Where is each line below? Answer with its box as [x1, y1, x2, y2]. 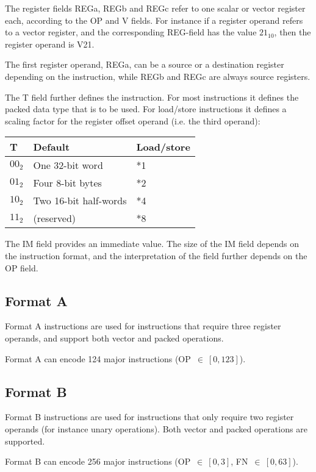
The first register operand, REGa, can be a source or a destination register [5, 58, 284, 71]
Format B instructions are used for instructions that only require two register [5, 410, 294, 423]
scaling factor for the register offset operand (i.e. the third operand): [5, 114, 260, 127]
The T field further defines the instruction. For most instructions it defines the [5, 90, 299, 103]
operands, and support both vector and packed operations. [5, 331, 224, 344]
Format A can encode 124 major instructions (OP [5, 352, 191, 365]
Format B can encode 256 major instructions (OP [5, 455, 191, 468]
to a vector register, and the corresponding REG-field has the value [5, 26, 257, 38]
